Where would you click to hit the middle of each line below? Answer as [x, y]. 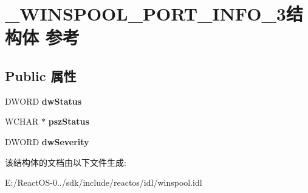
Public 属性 [41, 75]
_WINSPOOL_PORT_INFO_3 [145, 14]
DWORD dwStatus [43, 101]
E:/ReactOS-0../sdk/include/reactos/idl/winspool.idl [104, 182]
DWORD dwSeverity [47, 141]
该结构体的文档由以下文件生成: [66, 162]
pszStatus [69, 121]
